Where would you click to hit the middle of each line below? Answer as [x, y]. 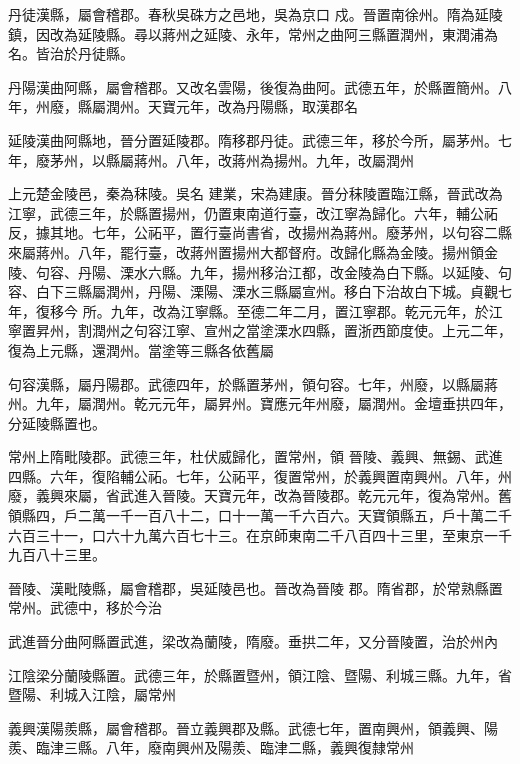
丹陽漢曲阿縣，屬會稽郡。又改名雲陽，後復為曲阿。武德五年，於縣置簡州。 [253, 86]
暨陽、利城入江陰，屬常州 [92, 694]
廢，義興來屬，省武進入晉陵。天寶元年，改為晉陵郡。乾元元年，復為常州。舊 [260, 495]
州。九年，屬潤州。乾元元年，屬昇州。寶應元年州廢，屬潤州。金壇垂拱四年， [260, 403]
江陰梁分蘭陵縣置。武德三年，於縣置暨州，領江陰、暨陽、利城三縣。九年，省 [260, 674]
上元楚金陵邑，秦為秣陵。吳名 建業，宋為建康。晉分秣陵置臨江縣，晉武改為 [255, 193]
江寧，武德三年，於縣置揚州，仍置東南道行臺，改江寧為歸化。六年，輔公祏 [253, 212]
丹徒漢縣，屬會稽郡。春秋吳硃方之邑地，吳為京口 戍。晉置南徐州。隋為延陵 [255, 14]
